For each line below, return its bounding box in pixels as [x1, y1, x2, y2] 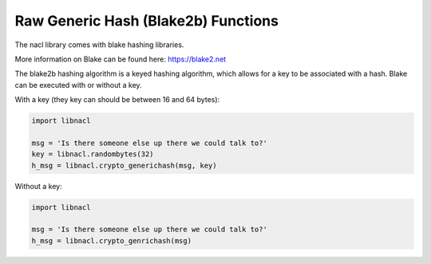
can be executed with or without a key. [14, 80, 143, 89]
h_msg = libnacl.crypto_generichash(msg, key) [31, 160, 217, 170]
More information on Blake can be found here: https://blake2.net [14, 54, 227, 64]
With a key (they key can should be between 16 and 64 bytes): [14, 95, 220, 104]
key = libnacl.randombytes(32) [31, 150, 155, 159]
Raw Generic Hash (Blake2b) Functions [14, 12, 279, 30]
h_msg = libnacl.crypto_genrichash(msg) [31, 236, 192, 245]
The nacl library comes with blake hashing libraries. [14, 40, 184, 49]
